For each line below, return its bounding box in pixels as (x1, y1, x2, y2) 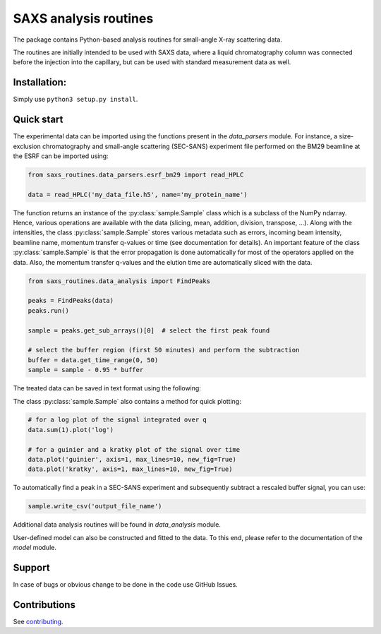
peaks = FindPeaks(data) (28, 297, 114, 305)
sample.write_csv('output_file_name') (28, 502, 162, 510)
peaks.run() (28, 306, 70, 314)
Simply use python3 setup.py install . (13, 95, 138, 104)
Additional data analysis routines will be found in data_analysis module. (13, 520, 222, 529)
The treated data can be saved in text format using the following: (13, 384, 201, 393)
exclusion (13, 142, 42, 150)
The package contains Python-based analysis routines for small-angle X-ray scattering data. (13, 35, 282, 44)
